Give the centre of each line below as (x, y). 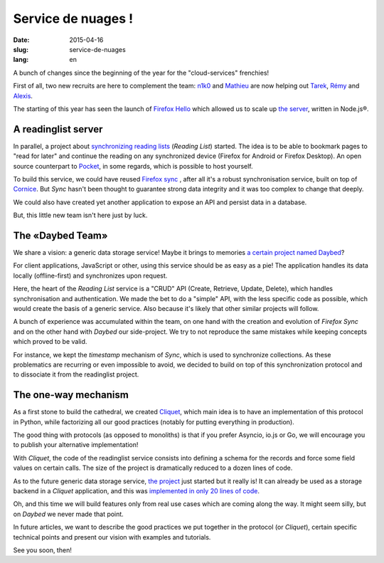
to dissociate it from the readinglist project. (76, 374)
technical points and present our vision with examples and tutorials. (112, 537)
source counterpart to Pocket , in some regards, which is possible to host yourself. (133, 166)
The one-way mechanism (71, 395)
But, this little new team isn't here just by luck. (80, 215)
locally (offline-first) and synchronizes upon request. (90, 275)
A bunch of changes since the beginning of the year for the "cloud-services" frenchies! (141, 73)
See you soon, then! (43, 550)
